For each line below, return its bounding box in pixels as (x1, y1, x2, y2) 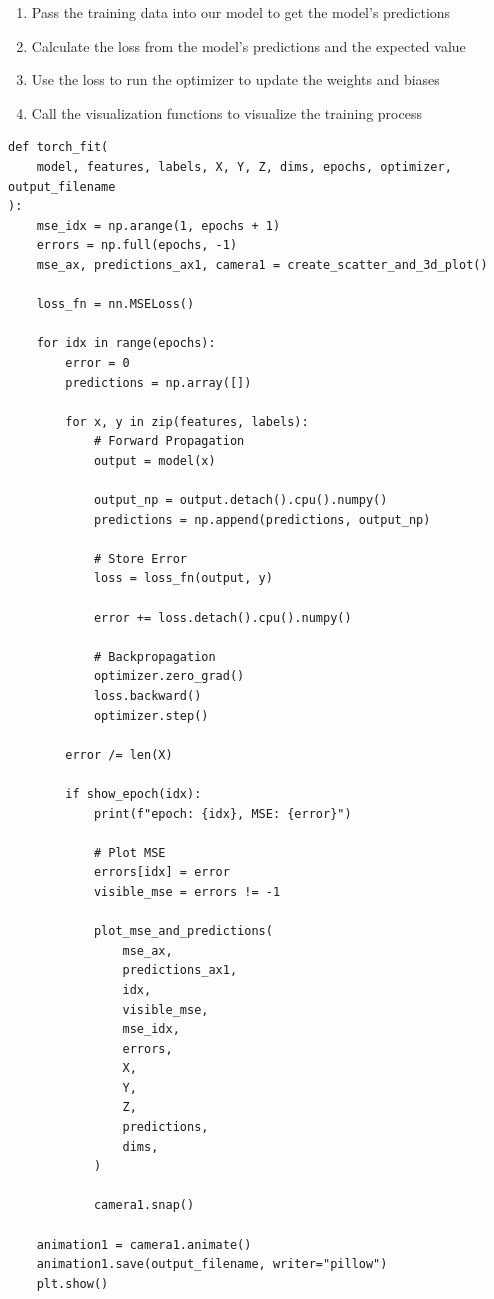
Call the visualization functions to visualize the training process (31, 102, 422, 123)
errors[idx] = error (93, 865, 230, 880)
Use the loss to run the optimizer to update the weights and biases (31, 69, 440, 90)
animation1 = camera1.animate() (36, 1237, 252, 1252)
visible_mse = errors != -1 (93, 884, 281, 899)
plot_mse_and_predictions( (93, 924, 273, 939)
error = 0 (65, 355, 130, 370)
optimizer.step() (93, 708, 209, 723)
